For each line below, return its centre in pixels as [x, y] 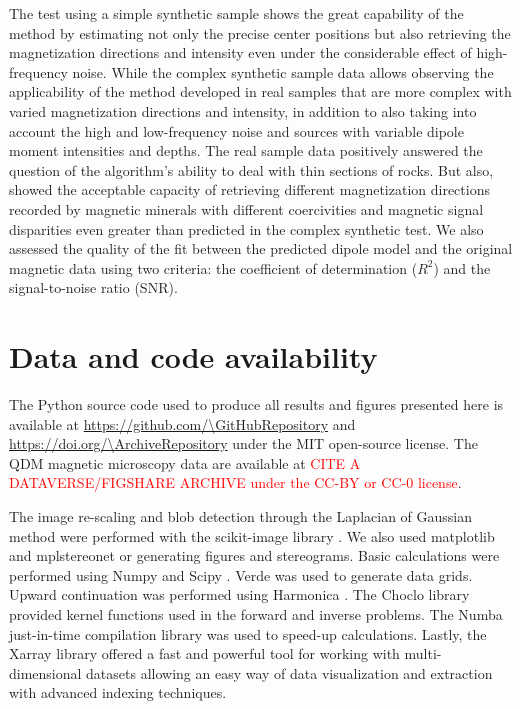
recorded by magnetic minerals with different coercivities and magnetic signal [246, 208]
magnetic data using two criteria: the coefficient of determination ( [213, 267]
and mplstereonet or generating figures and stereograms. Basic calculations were [254, 555]
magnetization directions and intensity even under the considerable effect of [240, 52]
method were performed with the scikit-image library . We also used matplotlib [252, 535]
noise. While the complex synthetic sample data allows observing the [283, 71]
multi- [423, 653]
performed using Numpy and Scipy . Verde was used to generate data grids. [241, 574]
